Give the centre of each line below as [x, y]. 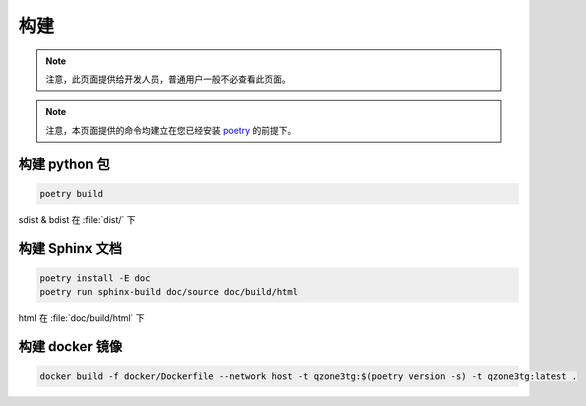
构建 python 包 [64, 163]
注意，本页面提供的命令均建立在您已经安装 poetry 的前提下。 [171, 130]
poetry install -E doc [95, 278]
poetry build [71, 193]
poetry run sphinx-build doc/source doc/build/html [169, 292]
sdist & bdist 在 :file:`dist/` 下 [77, 219]
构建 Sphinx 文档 [70, 248]
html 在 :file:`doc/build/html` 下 [81, 318]
